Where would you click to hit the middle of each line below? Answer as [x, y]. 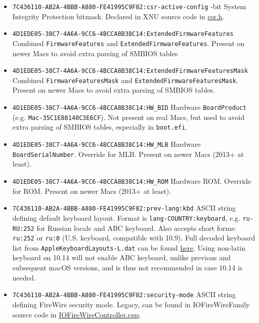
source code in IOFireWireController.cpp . [77, 314]
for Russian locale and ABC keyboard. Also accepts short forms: [136, 228]
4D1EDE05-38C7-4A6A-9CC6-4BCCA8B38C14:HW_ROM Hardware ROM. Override [132, 180]
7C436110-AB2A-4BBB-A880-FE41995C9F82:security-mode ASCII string [124, 294]
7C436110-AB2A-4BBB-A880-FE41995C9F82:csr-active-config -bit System [129, 6]
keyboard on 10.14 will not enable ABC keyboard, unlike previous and [121, 257]
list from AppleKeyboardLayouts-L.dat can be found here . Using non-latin [129, 247]
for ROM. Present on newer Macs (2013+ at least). [92, 191]
